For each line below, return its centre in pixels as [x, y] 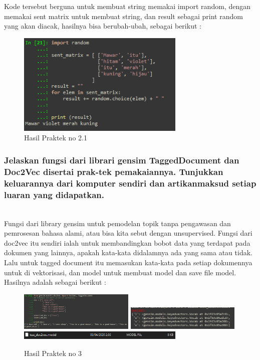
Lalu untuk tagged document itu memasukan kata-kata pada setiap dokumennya [128, 262]
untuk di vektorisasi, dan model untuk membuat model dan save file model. [120, 272]
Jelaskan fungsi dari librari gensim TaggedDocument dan [122, 160]
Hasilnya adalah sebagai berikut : [55, 282]
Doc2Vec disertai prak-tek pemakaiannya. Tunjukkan [114, 171]
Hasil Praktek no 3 [53, 353]
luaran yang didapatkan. [54, 194]
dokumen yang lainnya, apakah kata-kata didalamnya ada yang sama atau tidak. [128, 252]
